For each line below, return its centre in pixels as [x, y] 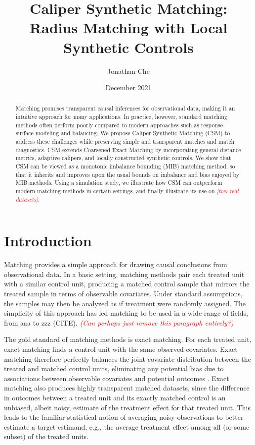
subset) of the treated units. [46, 436]
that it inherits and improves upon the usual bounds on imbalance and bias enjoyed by [127, 174]
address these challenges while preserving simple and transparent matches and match [125, 141]
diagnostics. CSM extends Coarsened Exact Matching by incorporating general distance [128, 149]
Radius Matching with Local [128, 28]
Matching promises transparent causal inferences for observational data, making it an [125, 108]
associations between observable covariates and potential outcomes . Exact [117, 378]
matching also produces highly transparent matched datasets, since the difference [127, 388]
